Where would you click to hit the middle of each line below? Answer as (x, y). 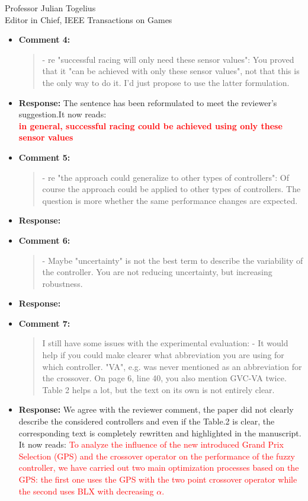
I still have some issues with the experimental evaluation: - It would (165, 343)
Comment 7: (44, 323)
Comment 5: (44, 157)
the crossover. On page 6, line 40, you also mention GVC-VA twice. (164, 378)
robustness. (62, 283)
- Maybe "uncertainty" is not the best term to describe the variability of (173, 260)
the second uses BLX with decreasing (86, 491)
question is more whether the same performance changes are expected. (170, 200)
